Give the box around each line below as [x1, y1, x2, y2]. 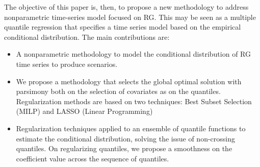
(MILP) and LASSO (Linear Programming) [16, 106, 153, 116]
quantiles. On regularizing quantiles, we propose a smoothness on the [16, 143, 232, 154]
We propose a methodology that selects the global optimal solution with [16, 76, 242, 86]
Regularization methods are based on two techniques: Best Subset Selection [16, 96, 252, 106]
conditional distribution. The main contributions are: [4, 31, 170, 42]
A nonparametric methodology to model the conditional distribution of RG [16, 49, 251, 59]
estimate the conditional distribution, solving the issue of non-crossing [16, 133, 235, 144]
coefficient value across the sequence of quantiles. [16, 153, 169, 163]
